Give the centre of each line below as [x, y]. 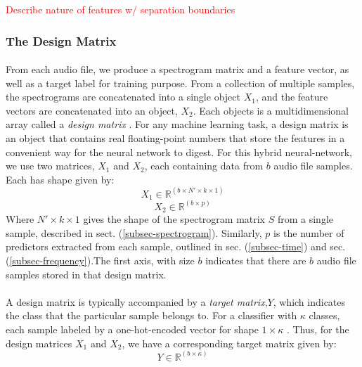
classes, [324, 315]
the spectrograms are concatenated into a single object [123, 97]
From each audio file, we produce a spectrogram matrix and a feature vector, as [177, 69]
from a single [305, 219]
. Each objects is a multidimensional [271, 110]
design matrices [39, 343]
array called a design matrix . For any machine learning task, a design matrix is [177, 124]
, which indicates [309, 301]
